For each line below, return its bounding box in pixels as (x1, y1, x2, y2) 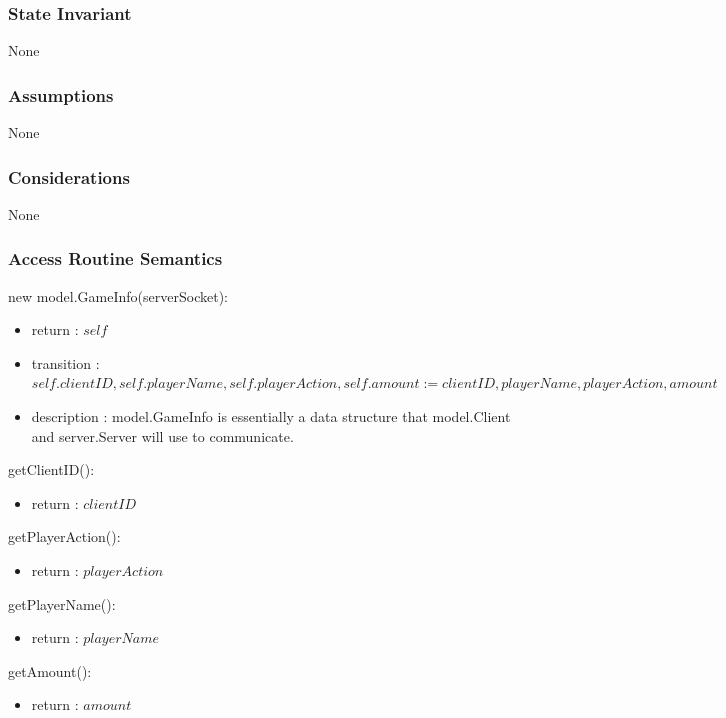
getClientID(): (8, 459, 95, 480)
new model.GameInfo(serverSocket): (8, 285, 228, 306)
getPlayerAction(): (8, 526, 121, 547)
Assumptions (8, 82, 114, 107)
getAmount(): (8, 660, 92, 681)
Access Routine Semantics (8, 246, 223, 271)
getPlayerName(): (8, 593, 116, 614)
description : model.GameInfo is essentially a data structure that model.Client (31, 406, 511, 427)
